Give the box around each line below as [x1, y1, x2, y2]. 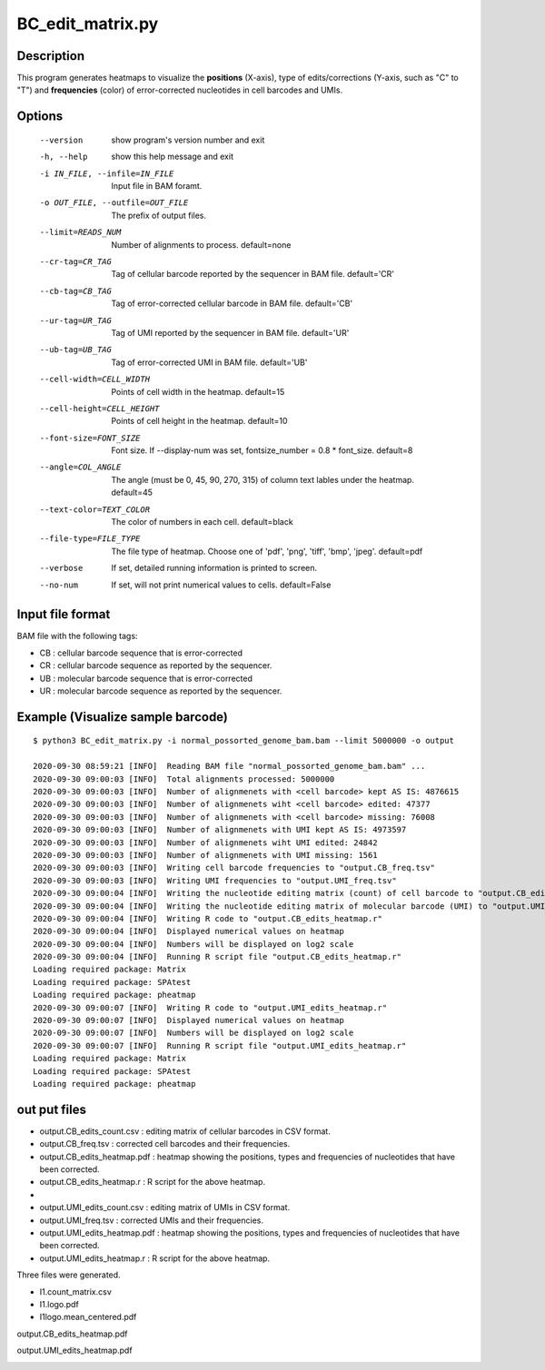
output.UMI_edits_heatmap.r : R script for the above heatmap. [39, 1253, 271, 1264]
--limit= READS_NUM [39, 227, 122, 238]
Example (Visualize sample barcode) [16, 709, 229, 724]
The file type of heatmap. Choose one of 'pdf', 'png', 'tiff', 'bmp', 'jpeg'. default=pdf [111, 546, 423, 557]
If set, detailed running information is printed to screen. [111, 563, 318, 574]
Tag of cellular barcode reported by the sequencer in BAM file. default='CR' [111, 269, 395, 280]
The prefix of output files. [111, 210, 207, 221]
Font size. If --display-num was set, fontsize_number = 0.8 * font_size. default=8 [111, 445, 413, 456]
